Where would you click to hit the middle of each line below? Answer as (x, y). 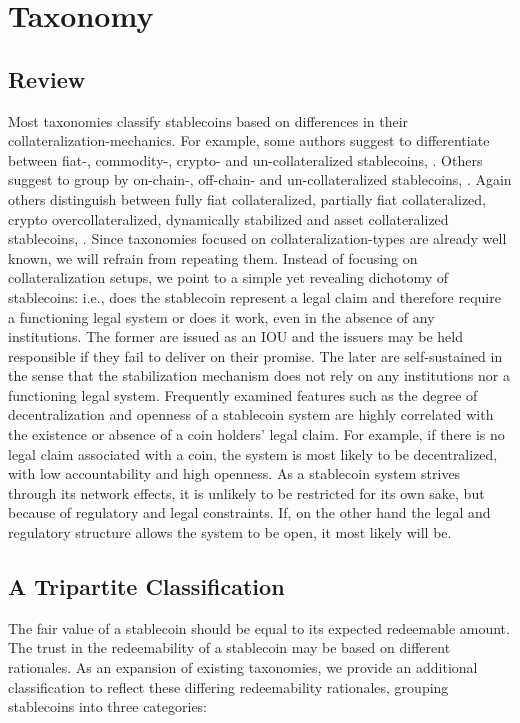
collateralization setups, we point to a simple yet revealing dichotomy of (228, 277)
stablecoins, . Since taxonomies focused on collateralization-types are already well (257, 238)
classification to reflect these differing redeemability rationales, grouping (228, 686)
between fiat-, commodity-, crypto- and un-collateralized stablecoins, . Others (245, 159)
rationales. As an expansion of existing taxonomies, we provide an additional (243, 667)
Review (47, 78)
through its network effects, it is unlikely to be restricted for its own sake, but (246, 492)
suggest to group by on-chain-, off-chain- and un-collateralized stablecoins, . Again (260, 179)
